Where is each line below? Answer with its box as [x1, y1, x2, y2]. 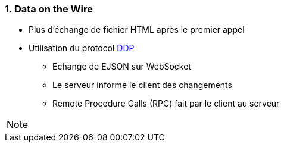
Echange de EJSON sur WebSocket [52, 61, 191, 72]
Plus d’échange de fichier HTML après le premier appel [29, 24, 245, 35]
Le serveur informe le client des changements [52, 80, 232, 90]
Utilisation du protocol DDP [29, 43, 135, 54]
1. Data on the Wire [5, 3, 93, 15]
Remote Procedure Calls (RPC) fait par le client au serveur [52, 98, 280, 109]
